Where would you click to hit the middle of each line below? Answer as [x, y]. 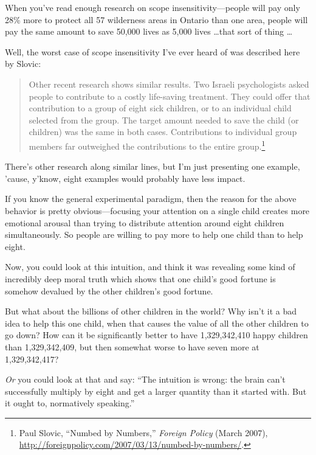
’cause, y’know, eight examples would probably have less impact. [125, 178]
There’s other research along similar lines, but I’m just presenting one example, [153, 166]
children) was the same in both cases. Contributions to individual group [163, 132]
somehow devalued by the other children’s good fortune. [109, 290]
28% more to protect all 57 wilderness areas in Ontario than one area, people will [156, 19]
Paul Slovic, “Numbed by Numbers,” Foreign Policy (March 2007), [143, 432]
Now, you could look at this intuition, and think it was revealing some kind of [150, 267]
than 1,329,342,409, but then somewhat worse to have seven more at [132, 346]
